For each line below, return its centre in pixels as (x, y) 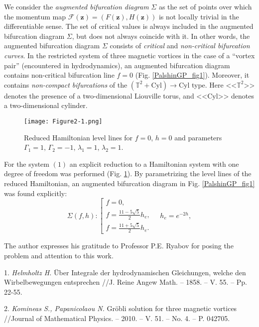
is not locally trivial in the (199, 16)
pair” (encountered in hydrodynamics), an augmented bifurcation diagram (117, 65)
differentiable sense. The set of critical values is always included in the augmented (129, 26)
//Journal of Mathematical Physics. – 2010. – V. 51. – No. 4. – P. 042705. (117, 318)
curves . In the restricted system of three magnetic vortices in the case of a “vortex (129, 55)
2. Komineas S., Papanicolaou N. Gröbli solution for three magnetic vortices (121, 308)
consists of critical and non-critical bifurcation (180, 46)
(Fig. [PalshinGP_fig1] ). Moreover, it (192, 75)
